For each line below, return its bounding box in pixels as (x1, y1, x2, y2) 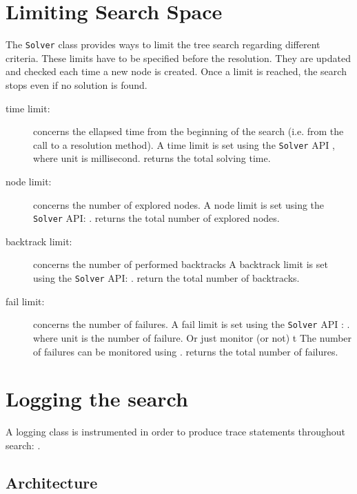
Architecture (6, 471, 98, 493)
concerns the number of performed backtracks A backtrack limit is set (33, 257, 328, 271)
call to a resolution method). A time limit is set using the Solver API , (33, 137, 335, 152)
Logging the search (6, 384, 188, 413)
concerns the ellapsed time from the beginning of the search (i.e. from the (33, 124, 344, 138)
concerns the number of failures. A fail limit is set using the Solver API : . (33, 317, 350, 331)
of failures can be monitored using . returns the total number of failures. (33, 344, 338, 358)
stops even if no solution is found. (6, 77, 147, 92)
